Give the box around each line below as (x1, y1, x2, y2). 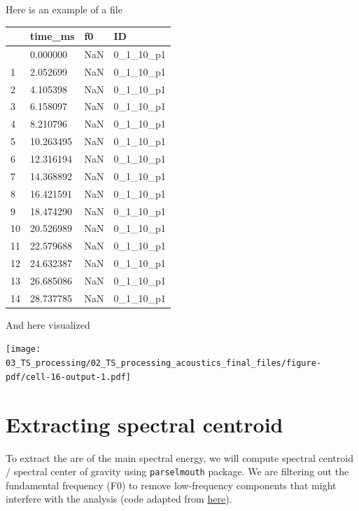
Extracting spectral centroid (6, 409, 283, 438)
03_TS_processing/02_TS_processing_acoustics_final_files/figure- (6, 358, 322, 369)
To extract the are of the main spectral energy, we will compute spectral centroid (6, 450, 353, 465)
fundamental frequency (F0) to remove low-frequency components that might (6, 477, 337, 492)
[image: (6, 344, 41, 355)
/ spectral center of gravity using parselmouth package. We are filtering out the (6, 464, 349, 479)
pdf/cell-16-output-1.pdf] (6, 372, 131, 382)
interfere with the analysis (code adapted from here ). (6, 491, 232, 506)
